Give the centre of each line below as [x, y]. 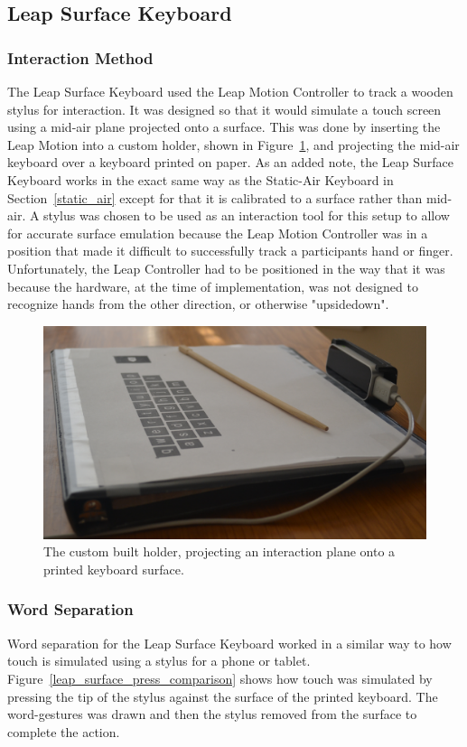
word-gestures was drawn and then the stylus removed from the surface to [212, 714]
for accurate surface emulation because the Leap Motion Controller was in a [218, 233]
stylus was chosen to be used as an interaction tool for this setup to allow [247, 215]
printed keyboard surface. [114, 569]
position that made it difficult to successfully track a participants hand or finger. [230, 251]
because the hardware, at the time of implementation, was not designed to [213, 286]
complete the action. [64, 731]
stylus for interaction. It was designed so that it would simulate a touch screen [224, 109]
